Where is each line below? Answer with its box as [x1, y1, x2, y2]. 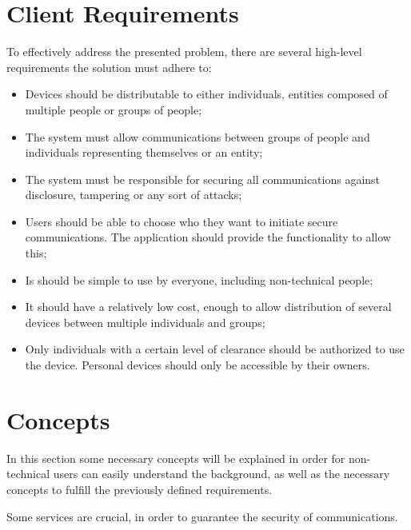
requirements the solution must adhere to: [6, 58, 212, 75]
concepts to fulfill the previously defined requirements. [6, 480, 273, 497]
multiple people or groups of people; [25, 101, 202, 118]
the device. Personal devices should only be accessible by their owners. [25, 357, 370, 373]
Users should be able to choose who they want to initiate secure [25, 213, 338, 229]
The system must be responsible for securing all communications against [25, 170, 381, 187]
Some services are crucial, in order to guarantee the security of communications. [6, 508, 398, 524]
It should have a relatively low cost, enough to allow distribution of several [25, 298, 392, 315]
